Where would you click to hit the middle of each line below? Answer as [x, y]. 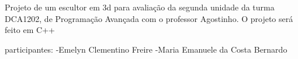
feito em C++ [30, 30]
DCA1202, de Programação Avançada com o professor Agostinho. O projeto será [149, 18]
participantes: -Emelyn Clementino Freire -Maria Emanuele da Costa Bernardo [146, 49]
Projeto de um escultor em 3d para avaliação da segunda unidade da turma [140, 7]
